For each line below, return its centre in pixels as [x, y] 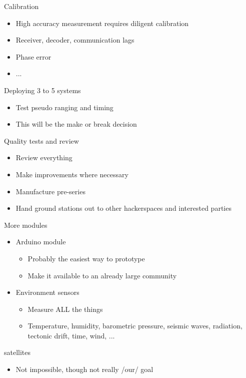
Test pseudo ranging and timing [64, 107]
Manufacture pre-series [50, 191]
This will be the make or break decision [76, 124]
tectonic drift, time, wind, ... [71, 335]
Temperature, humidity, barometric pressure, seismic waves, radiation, [135, 326]
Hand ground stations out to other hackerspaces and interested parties [123, 208]
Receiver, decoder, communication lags [75, 40]
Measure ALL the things [65, 309]
